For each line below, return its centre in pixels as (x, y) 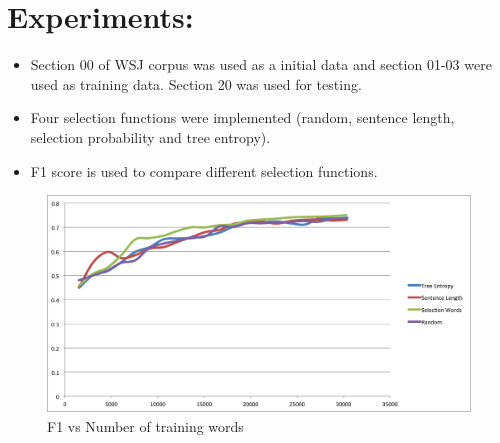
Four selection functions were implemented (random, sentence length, (242, 117)
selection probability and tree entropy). (150, 136)
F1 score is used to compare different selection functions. (204, 170)
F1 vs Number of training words (145, 426)
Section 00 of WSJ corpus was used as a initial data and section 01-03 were (261, 64)
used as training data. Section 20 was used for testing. (196, 83)
